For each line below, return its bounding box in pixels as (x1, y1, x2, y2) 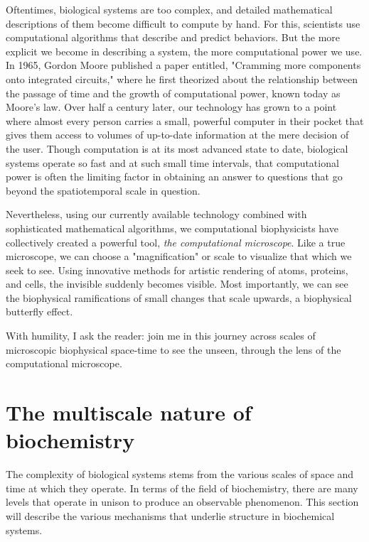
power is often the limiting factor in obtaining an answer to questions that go (6, 169, 343, 184)
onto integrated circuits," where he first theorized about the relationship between (6, 71, 358, 86)
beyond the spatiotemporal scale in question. (6, 183, 200, 197)
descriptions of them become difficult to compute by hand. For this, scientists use (6, 16, 360, 31)
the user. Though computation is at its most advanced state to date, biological (6, 141, 348, 156)
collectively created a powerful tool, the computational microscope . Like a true (6, 234, 346, 249)
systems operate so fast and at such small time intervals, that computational (6, 155, 339, 170)
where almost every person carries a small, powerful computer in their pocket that (6, 113, 364, 128)
